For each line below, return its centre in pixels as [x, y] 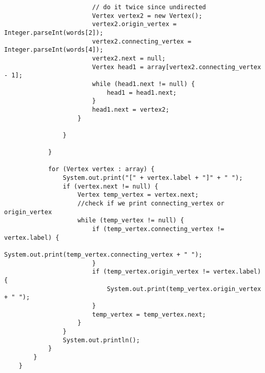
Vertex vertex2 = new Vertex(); [147, 16]
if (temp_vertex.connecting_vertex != [158, 229]
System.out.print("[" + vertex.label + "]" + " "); [153, 178]
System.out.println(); [101, 340]
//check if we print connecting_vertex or [151, 204]
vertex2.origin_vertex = [134, 24]
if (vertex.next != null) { [110, 186]
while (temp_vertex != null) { [131, 221]
